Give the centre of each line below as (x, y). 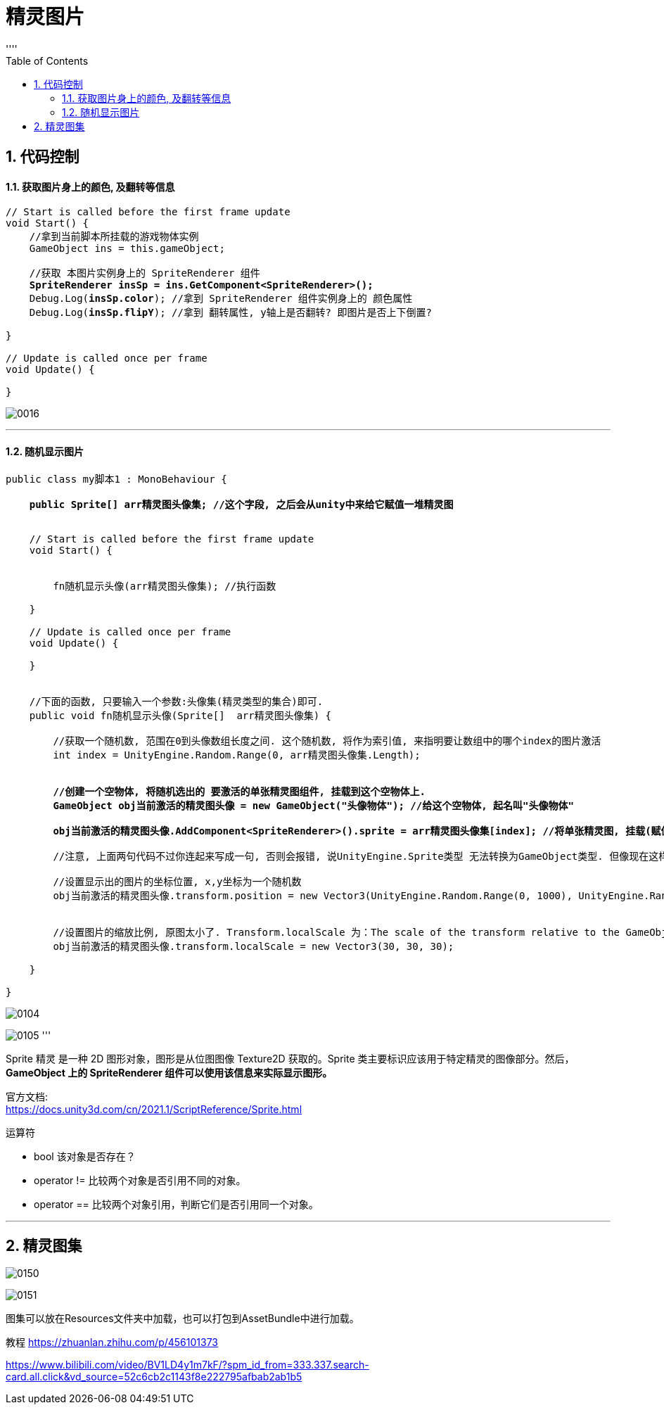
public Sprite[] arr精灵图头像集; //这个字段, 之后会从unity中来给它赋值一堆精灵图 (241, 504)
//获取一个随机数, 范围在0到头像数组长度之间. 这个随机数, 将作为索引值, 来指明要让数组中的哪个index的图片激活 (327, 741)
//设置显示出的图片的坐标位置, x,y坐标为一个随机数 (177, 881)
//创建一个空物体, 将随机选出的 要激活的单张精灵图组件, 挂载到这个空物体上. (239, 791)
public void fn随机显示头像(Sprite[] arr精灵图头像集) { (180, 715)
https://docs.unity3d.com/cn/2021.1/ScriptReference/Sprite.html (154, 1109)
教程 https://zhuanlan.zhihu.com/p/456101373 (112, 1342)
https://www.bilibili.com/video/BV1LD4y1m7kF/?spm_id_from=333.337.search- (187, 1365)
